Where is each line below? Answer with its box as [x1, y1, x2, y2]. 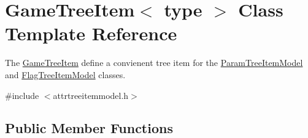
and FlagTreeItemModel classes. [5, 68, 126, 81]
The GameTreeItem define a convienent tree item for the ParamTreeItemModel [5, 56, 303, 69]
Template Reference [5, 21, 177, 46]
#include [5, 89, 39, 101]
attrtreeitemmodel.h [53, 89, 129, 101]
